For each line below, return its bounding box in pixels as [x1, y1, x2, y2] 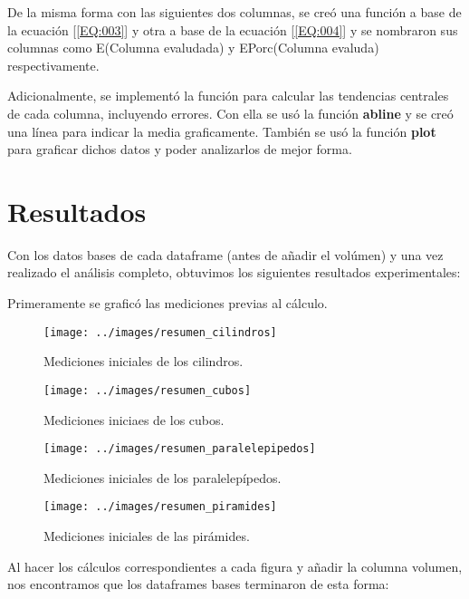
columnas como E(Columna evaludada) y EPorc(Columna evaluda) [7, 38, 379, 57]
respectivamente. [7, 55, 100, 74]
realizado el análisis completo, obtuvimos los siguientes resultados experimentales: [7, 263, 461, 282]
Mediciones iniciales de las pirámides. [43, 527, 250, 546]
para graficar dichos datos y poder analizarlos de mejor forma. [7, 140, 352, 159]
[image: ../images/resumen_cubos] [43, 383, 252, 397]
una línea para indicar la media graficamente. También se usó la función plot [7, 121, 436, 140]
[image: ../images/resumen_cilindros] [43, 325, 277, 339]
